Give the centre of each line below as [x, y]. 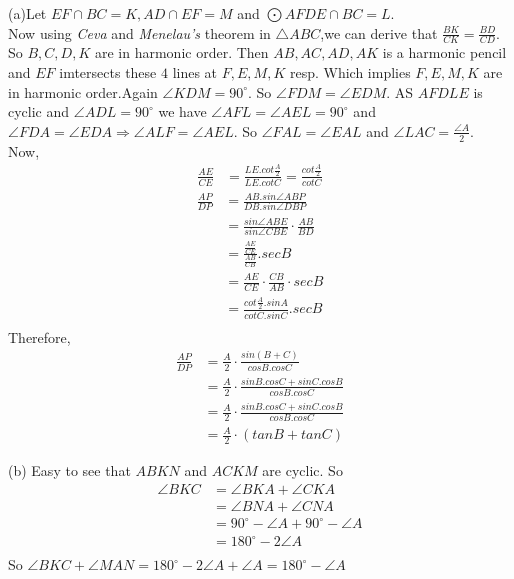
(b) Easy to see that [69, 470]
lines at [195, 72]
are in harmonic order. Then [181, 52]
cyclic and [39, 111]
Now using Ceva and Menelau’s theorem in [139, 32]
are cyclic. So [302, 470]
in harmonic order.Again [83, 91]
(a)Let [27, 13]
